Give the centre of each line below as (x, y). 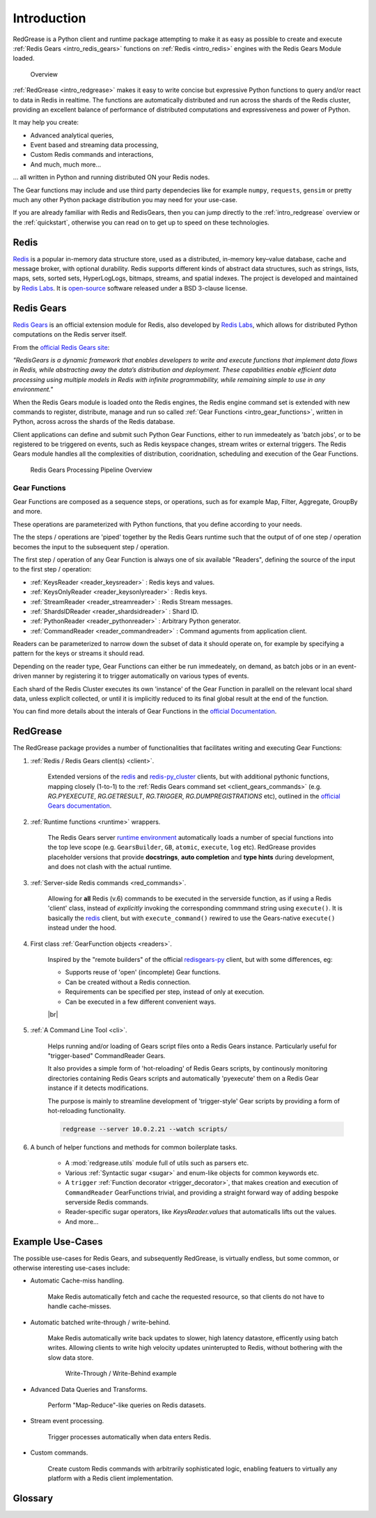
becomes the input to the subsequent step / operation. (91, 546)
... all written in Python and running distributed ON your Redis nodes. (111, 177)
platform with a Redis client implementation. (111, 1478)
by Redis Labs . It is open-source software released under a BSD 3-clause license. (130, 288)
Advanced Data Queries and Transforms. (89, 1389)
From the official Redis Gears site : (61, 347)
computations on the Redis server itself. (70, 335)
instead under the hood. (82, 928)
